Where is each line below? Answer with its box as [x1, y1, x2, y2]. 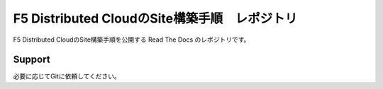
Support [13, 54, 50, 66]
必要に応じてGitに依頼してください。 [13, 72, 121, 81]
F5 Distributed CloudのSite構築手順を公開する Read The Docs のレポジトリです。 [13, 35, 250, 44]
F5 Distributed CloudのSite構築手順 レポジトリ [13, 11, 298, 26]
